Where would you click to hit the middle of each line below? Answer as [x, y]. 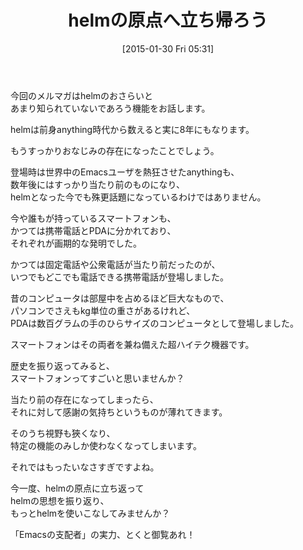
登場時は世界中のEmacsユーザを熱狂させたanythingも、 [125, 172]
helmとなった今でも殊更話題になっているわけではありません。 [138, 197]
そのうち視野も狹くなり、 [63, 433]
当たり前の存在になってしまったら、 [84, 399]
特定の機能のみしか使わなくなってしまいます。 [106, 445]
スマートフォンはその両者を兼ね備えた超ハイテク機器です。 [132, 344]
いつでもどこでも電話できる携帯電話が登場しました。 [120, 277]
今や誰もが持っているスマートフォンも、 [93, 218]
